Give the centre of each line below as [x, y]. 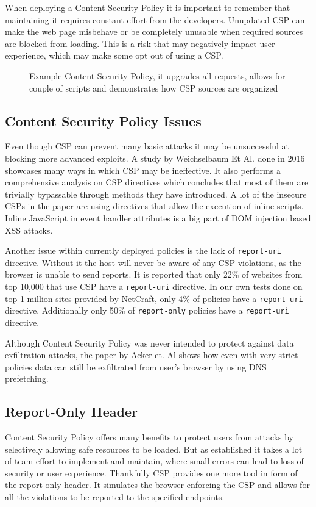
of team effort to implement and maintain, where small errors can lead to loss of [154, 461]
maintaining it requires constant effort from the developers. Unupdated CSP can [155, 19]
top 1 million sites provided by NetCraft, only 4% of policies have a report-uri [154, 298]
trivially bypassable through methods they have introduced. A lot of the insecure [156, 194]
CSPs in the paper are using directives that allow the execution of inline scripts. [154, 206]
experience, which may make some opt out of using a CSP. [114, 55]
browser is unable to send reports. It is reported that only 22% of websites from [154, 274]
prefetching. [27, 379]
